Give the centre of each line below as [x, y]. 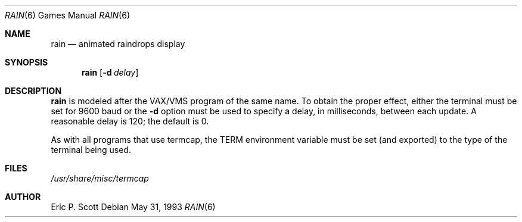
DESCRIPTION [33, 91]
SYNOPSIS [27, 62]
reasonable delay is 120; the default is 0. [130, 121]
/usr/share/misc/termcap [100, 178]
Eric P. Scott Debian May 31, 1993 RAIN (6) [133, 207]
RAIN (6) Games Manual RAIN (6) [68, 15]
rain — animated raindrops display [118, 44]
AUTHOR [23, 197]
